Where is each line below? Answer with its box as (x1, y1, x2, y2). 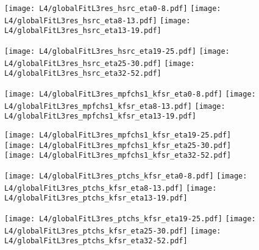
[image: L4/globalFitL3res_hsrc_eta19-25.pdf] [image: (4, 46, 230, 56)
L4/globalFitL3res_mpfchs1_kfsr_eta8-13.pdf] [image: (4, 101, 225, 111)
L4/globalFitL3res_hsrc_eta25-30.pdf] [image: (4, 59, 195, 68)
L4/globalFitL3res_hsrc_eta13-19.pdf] (4, 26, 161, 35)
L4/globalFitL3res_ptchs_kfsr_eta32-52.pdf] (4, 237, 188, 246)
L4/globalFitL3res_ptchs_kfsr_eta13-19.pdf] (4, 194, 188, 203)
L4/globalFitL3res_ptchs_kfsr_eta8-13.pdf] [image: (4, 183, 217, 193)
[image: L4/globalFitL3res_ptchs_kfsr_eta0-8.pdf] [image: (4, 171, 247, 180)
